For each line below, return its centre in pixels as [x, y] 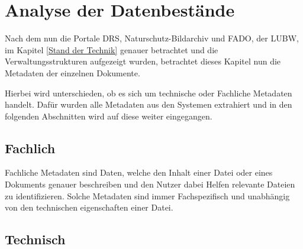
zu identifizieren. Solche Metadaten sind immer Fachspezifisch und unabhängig [147, 195]
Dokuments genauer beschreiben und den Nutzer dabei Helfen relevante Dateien [150, 184]
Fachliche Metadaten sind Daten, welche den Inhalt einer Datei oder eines [139, 172]
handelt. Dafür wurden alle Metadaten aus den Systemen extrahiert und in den [149, 104]
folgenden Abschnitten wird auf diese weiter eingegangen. [109, 116]
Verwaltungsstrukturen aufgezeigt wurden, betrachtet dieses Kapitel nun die [143, 61]
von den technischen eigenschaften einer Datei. [89, 207]
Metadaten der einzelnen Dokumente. [72, 72]
